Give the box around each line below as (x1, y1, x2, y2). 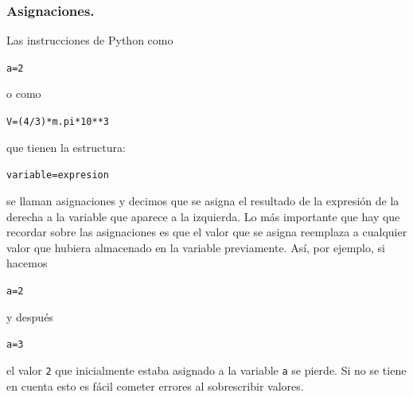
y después (6, 308, 53, 325)
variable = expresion (6, 169, 109, 181)
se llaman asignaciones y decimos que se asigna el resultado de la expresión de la (6, 192, 399, 208)
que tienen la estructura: (6, 138, 126, 155)
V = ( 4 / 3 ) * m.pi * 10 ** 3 (6, 116, 110, 128)
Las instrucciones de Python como (6, 32, 173, 49)
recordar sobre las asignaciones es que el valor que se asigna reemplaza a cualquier (6, 224, 407, 240)
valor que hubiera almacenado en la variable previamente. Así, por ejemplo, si (6, 239, 385, 255)
